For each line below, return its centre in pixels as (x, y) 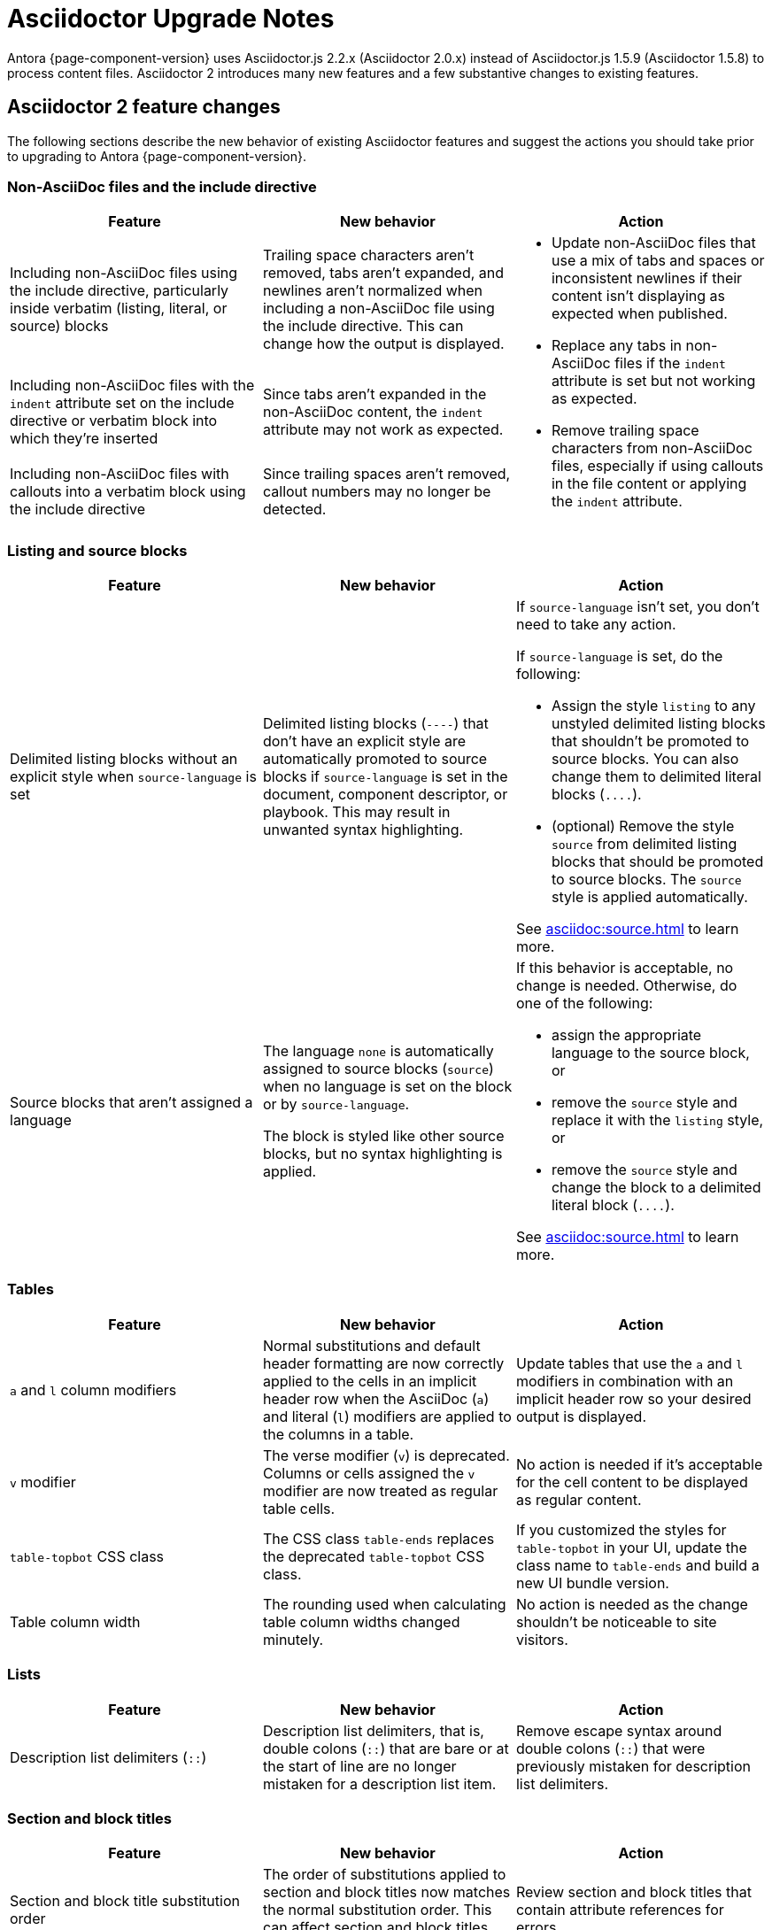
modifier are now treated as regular (380, 1490)
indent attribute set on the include (122, 403)
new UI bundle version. (592, 1583)
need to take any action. (596, 625)
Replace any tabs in (617, 346)
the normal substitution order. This (377, 1910)
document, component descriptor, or (385, 795)
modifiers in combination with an (625, 1381)
